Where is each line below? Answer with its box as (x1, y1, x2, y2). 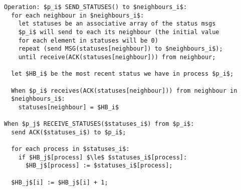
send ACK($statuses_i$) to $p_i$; (11, 128, 126, 136)
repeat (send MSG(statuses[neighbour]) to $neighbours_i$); (18, 45, 223, 53)
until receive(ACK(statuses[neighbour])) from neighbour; (18, 53, 216, 61)
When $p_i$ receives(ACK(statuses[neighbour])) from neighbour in (11, 87, 237, 94)
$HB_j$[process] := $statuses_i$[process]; (25, 162, 173, 169)
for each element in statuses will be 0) (18, 37, 158, 44)
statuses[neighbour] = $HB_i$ (18, 103, 119, 111)
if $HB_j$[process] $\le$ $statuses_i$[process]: (18, 153, 187, 161)
